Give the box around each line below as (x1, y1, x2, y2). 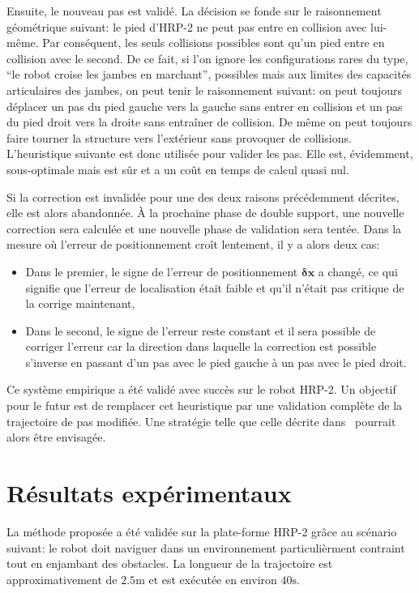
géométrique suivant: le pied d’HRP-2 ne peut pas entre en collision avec (6, 18, 367, 35)
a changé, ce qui (318, 262, 398, 279)
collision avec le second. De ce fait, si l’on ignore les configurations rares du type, (6, 49, 408, 66)
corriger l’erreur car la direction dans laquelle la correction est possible (25, 338, 377, 355)
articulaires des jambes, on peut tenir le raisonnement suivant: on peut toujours (6, 81, 402, 98)
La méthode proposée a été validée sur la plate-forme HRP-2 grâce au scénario (6, 523, 397, 540)
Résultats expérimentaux (6, 476, 292, 510)
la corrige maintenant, (25, 295, 135, 312)
